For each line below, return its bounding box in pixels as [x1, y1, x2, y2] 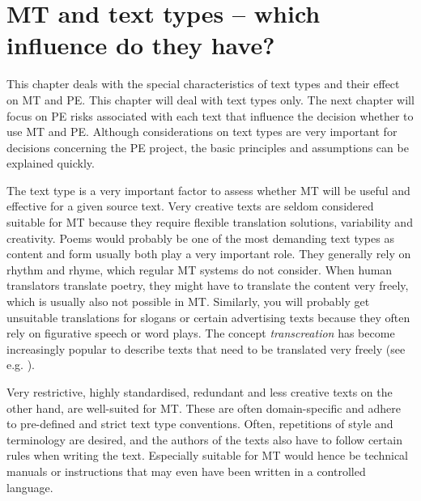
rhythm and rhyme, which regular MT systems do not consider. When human [6, 261, 393, 278]
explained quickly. [6, 155, 95, 172]
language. [6, 478, 53, 495]
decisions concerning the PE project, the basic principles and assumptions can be [6, 138, 409, 155]
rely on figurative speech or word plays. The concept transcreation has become [6, 325, 395, 342]
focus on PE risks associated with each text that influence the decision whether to [6, 107, 414, 124]
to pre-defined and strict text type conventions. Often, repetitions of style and [6, 415, 393, 432]
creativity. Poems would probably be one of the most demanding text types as [6, 229, 394, 246]
